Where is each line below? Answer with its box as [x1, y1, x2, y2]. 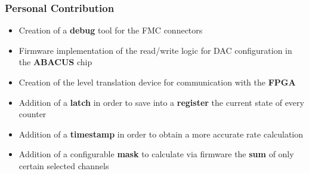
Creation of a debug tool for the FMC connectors [18, 24, 203, 36]
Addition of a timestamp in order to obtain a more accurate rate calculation [18, 127, 304, 140]
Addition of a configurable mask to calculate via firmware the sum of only [18, 148, 294, 160]
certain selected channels [18, 159, 109, 172]
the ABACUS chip [18, 56, 92, 68]
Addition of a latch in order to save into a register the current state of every [18, 96, 304, 108]
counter [18, 108, 47, 120]
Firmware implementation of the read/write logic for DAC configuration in [18, 44, 292, 56]
